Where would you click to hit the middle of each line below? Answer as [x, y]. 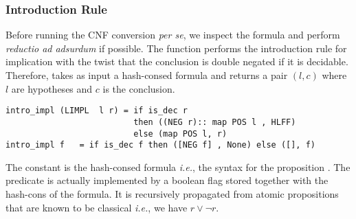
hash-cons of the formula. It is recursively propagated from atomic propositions [172, 194]
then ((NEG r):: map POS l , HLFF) [215, 122]
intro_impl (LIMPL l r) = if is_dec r [97, 111]
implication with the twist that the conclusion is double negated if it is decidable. [177, 61]
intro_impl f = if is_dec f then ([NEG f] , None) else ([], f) [161, 145]
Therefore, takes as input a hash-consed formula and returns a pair [147, 75]
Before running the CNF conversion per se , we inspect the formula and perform [173, 35]
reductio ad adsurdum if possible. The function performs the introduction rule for [176, 48]
